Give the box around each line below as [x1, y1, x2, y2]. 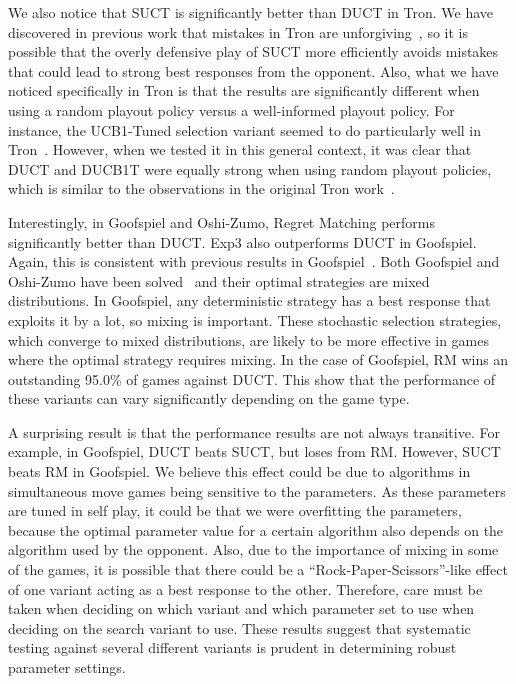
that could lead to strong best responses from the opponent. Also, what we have [8, 60, 499, 81]
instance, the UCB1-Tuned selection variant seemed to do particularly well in [8, 119, 482, 140]
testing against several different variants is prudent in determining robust [8, 637, 457, 658]
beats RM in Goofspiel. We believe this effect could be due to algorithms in [8, 461, 471, 482]
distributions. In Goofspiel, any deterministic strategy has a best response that [8, 290, 491, 311]
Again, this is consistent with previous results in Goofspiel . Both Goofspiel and [8, 251, 500, 272]
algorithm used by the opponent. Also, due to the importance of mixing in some [8, 539, 499, 560]
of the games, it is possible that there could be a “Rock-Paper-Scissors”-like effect [8, 559, 508, 580]
